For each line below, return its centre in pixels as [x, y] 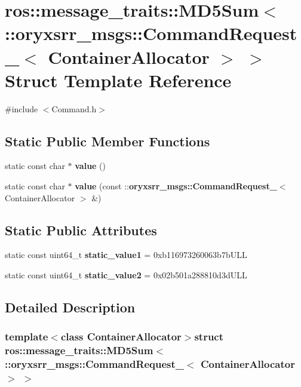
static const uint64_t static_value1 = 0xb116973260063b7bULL [126, 255]
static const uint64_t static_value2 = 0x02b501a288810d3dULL [126, 275]
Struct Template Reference [118, 80]
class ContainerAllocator [121, 337]
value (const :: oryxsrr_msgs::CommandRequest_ [176, 186]
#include [21, 108]
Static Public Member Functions [107, 141]
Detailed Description [70, 307]
